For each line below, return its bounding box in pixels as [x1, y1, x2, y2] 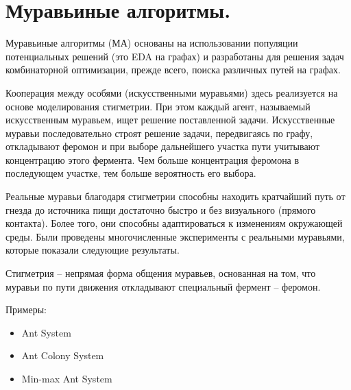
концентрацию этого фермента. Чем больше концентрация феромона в [5, 152, 300, 167]
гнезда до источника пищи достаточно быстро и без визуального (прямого [5, 202, 316, 217]
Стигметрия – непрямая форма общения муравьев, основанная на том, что [5, 266, 316, 280]
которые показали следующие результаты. [5, 243, 180, 257]
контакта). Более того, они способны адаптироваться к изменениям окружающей [5, 216, 343, 230]
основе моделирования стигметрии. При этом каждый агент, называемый [5, 99, 311, 113]
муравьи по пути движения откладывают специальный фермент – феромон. [5, 279, 321, 293]
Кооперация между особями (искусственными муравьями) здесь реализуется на [5, 85, 338, 99]
